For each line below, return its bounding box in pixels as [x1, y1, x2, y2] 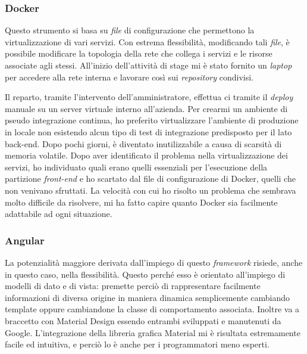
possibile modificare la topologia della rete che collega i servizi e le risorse [5, 47, 272, 60]
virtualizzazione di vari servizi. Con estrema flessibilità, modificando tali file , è [5, 35, 290, 48]
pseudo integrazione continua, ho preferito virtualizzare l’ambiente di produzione [5, 114, 299, 126]
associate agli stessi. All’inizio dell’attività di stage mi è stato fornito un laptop [5, 59, 292, 71]
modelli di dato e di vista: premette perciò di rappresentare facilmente [5, 280, 261, 292]
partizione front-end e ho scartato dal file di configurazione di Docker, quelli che [5, 172, 296, 185]
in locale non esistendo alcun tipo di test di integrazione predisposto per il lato [5, 125, 292, 138]
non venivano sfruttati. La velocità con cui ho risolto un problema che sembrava [5, 184, 296, 196]
